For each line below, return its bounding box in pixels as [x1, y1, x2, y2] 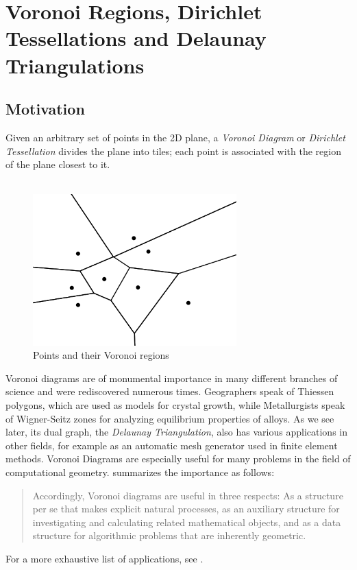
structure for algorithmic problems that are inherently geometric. [32, 528, 306, 543]
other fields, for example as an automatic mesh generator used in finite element [5, 438, 338, 452]
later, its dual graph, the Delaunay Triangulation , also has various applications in [5, 425, 347, 439]
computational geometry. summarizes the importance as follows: [5, 464, 275, 479]
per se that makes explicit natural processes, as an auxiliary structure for [32, 501, 340, 516]
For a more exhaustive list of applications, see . [5, 551, 204, 565]
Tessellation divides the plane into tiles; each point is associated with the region [5, 143, 341, 158]
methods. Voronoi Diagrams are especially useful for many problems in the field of [5, 451, 351, 466]
